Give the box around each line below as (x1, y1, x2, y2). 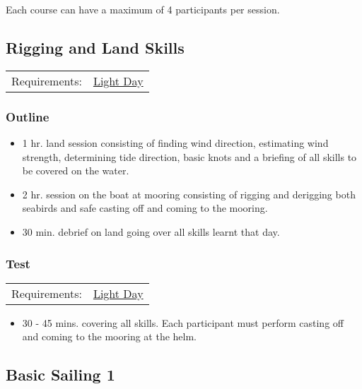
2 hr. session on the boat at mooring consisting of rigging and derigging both (22, 186, 356, 201)
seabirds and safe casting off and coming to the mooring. (22, 201, 268, 215)
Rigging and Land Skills (6, 36, 185, 58)
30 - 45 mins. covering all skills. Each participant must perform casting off (22, 315, 344, 330)
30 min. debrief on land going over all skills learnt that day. (22, 224, 280, 239)
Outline (6, 107, 49, 125)
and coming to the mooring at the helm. (22, 329, 197, 344)
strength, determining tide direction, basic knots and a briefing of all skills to (22, 149, 357, 164)
